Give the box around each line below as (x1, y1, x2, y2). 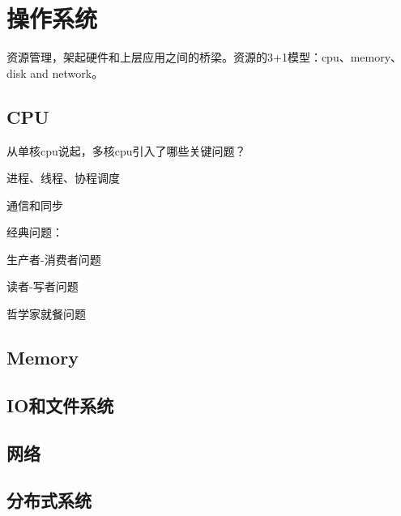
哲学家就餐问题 (6, 305, 86, 322)
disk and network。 (6, 64, 104, 81)
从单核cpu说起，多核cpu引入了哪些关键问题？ (6, 142, 246, 159)
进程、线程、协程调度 (6, 169, 120, 186)
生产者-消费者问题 (6, 250, 101, 267)
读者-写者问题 (6, 278, 79, 295)
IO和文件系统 (6, 392, 114, 417)
